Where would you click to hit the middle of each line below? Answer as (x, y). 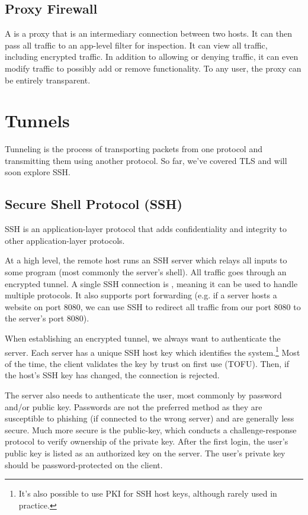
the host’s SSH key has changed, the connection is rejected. (112, 375)
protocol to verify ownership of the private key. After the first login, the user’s (147, 441)
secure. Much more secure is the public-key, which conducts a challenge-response (151, 429)
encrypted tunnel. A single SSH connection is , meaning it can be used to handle (151, 283)
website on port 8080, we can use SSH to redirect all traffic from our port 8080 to (153, 306)
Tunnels (37, 120)
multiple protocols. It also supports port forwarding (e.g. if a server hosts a (141, 295)
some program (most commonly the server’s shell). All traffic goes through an (146, 272)
